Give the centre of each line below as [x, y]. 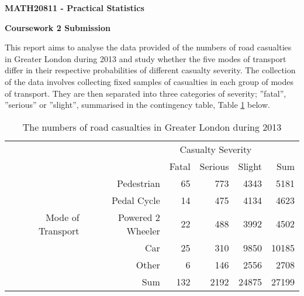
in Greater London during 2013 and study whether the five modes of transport [146, 58]
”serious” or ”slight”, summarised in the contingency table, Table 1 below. [137, 105]
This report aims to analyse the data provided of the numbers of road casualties [148, 47]
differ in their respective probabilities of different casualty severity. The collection [150, 70]
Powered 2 [139, 217]
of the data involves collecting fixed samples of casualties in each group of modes [149, 81]
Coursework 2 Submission [58, 27]
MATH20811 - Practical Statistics [75, 8]
